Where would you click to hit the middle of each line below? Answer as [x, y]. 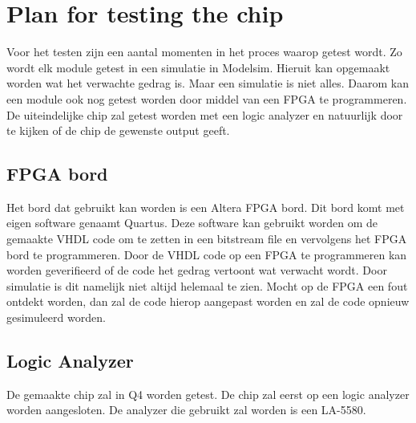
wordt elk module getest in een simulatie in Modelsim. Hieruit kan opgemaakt [198, 67]
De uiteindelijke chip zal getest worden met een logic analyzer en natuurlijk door [205, 114]
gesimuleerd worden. [56, 317]
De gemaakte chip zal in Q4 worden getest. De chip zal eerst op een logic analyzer [208, 394]
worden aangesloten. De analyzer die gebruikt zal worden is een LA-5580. [186, 410]
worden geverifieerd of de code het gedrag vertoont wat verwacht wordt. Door [197, 270]
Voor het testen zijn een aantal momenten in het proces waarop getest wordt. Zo [204, 52]
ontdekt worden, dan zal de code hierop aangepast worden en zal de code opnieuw [208, 301]
